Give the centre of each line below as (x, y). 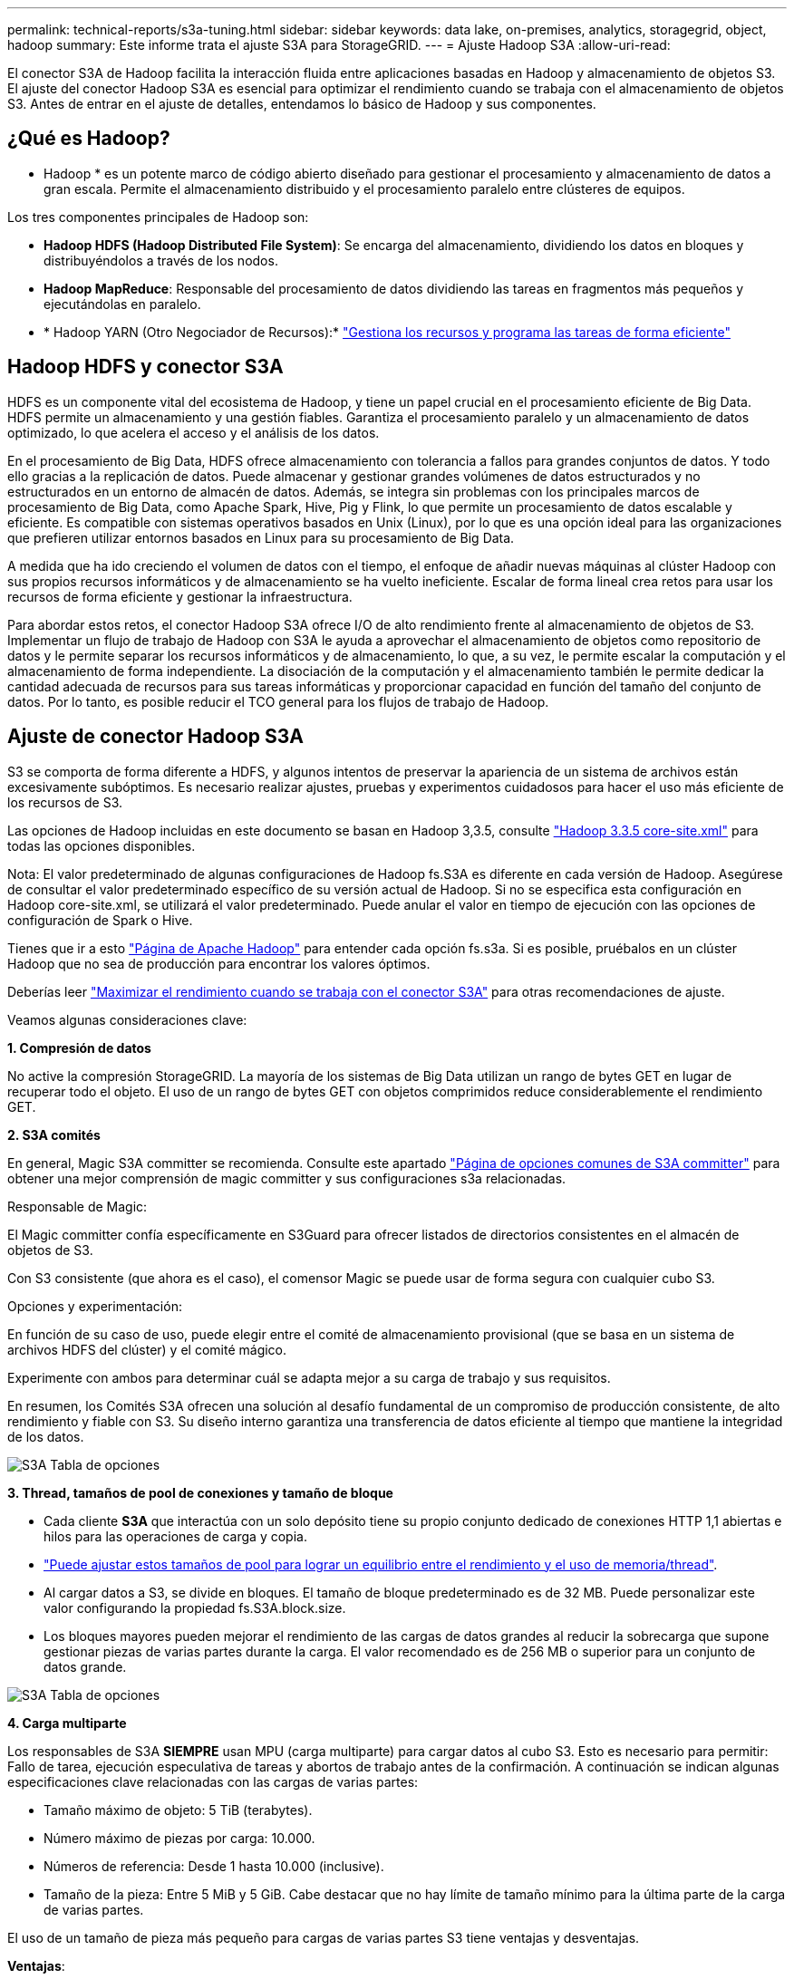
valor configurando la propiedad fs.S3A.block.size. (195, 1607)
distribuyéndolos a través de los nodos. (161, 260)
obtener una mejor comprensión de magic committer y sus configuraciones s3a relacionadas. (287, 1178)
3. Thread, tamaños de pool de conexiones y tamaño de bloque (200, 1492)
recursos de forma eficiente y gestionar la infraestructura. (180, 596)
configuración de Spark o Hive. (100, 920)
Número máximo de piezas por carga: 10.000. (179, 1838)
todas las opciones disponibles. (102, 845)
